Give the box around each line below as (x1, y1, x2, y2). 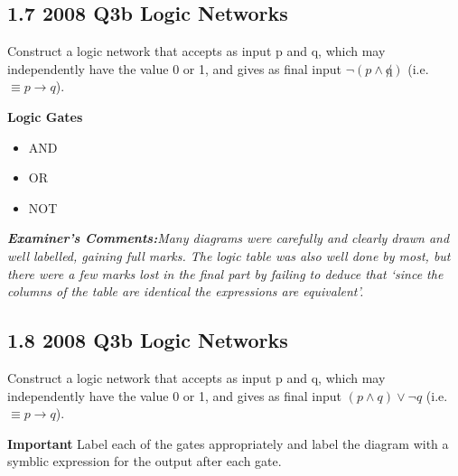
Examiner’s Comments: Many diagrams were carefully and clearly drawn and (7, 229, 450, 247)
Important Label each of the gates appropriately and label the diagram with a (7, 434, 449, 453)
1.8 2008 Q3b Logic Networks (7, 326, 288, 354)
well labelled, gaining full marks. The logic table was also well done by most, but (7, 246, 451, 265)
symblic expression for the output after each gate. (7, 452, 282, 471)
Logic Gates (7, 107, 83, 126)
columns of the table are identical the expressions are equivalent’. (7, 282, 364, 301)
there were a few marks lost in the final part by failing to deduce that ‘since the (7, 264, 444, 283)
